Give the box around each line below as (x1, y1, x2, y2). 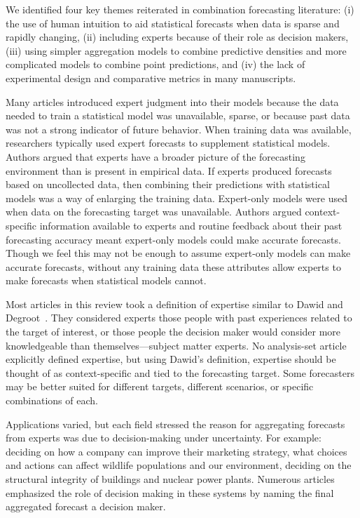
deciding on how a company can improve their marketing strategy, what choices (6, 444, 347, 458)
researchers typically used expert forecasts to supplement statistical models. (6, 135, 331, 150)
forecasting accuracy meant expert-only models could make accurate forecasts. (6, 232, 341, 246)
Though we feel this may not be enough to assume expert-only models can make (6, 246, 351, 260)
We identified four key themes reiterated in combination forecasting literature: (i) (6, 2, 354, 16)
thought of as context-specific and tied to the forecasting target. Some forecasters (6, 365, 354, 380)
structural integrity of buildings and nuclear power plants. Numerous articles (6, 472, 335, 486)
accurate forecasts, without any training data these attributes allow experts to (6, 259, 341, 274)
